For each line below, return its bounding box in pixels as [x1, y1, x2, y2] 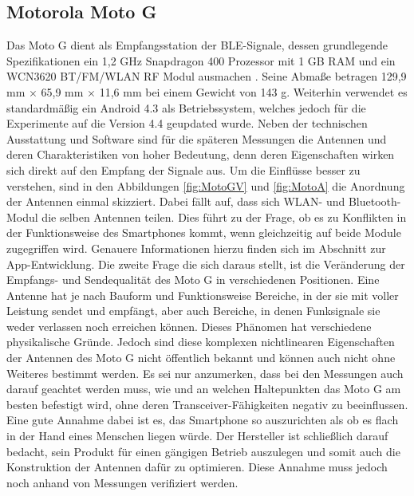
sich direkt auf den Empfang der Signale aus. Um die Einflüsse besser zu [6, 161, 361, 178]
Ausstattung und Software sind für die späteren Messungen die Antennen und [6, 130, 387, 147]
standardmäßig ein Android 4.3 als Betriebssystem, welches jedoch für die [6, 99, 366, 116]
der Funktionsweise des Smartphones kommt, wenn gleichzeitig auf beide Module [6, 224, 401, 241]
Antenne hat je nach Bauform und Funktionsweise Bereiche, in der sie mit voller [6, 286, 399, 303]
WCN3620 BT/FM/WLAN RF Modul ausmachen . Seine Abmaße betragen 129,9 [6, 68, 407, 85]
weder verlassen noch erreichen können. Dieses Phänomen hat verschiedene [6, 317, 372, 334]
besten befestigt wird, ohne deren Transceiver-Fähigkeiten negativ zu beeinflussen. [6, 396, 408, 412]
